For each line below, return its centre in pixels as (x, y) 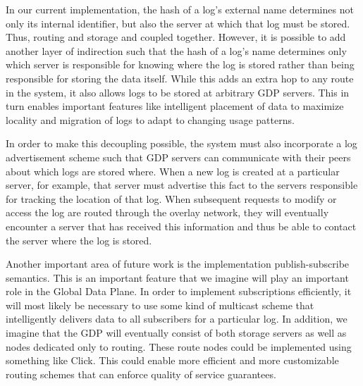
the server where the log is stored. (79, 240)
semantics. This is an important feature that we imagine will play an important (177, 277)
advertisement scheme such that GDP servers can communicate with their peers (178, 157)
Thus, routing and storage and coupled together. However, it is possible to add (176, 37)
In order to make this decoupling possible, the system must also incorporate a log (181, 143)
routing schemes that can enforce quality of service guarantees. (141, 374)
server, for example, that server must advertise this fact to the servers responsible (182, 185)
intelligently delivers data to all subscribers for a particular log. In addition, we (177, 319)
